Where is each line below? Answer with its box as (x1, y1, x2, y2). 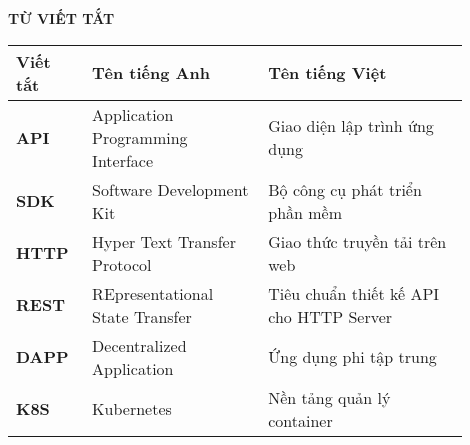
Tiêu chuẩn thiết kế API (268, 281, 440, 305)
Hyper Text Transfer (92, 229, 236, 253)
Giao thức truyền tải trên (268, 229, 447, 253)
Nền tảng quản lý (268, 385, 391, 409)
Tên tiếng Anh (92, 61, 210, 85)
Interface (92, 148, 154, 172)
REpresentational (92, 281, 214, 305)
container (268, 408, 333, 432)
